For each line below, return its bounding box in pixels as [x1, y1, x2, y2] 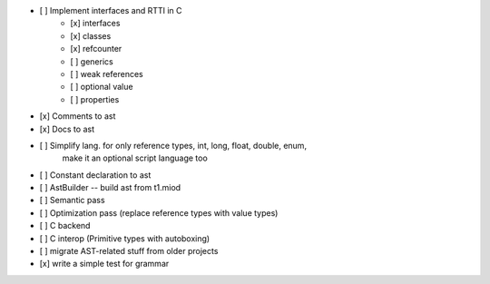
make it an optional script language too [62, 152, 208, 163]
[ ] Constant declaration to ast [39, 169, 152, 181]
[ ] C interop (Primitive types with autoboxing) [39, 232, 211, 244]
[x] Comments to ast [39, 111, 116, 122]
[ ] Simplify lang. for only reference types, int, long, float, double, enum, [39, 140, 308, 151]
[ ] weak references [70, 68, 144, 79]
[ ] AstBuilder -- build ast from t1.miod [39, 182, 181, 193]
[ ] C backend [39, 220, 91, 231]
